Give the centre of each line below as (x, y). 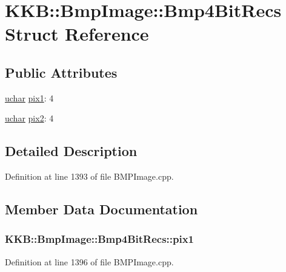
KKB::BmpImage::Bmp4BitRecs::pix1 (100, 239)
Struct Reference (77, 34)
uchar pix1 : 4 (29, 97)
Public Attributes (61, 72)
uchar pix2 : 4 (29, 118)
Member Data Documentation (101, 209)
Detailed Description (71, 151)
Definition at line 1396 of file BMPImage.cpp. (89, 261)
